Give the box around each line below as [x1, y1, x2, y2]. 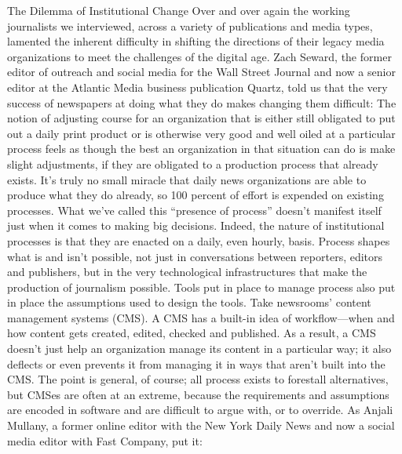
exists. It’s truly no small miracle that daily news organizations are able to [7, 171, 367, 187]
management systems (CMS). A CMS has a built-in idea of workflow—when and [7, 309, 395, 325]
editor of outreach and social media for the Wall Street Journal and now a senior [7, 64, 396, 80]
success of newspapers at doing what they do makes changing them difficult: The [7, 94, 397, 111]
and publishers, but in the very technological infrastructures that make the [7, 263, 367, 280]
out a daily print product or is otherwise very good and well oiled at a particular [7, 125, 396, 141]
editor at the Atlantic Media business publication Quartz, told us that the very [7, 78, 388, 95]
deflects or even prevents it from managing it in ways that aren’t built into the [7, 355, 386, 372]
